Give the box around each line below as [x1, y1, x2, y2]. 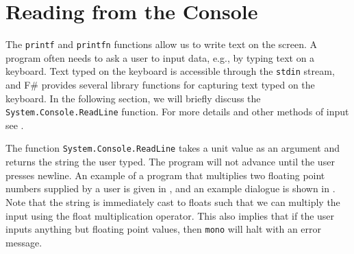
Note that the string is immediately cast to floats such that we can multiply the [5, 194, 340, 209]
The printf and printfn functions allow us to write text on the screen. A [5, 37, 318, 51]
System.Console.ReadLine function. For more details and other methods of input [5, 104, 349, 119]
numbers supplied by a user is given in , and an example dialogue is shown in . [5, 181, 336, 196]
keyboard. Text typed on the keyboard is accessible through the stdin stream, [5, 64, 335, 78]
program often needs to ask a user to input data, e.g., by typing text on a [5, 50, 315, 65]
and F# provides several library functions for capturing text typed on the [5, 78, 315, 92]
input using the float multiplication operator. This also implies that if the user [5, 208, 335, 222]
